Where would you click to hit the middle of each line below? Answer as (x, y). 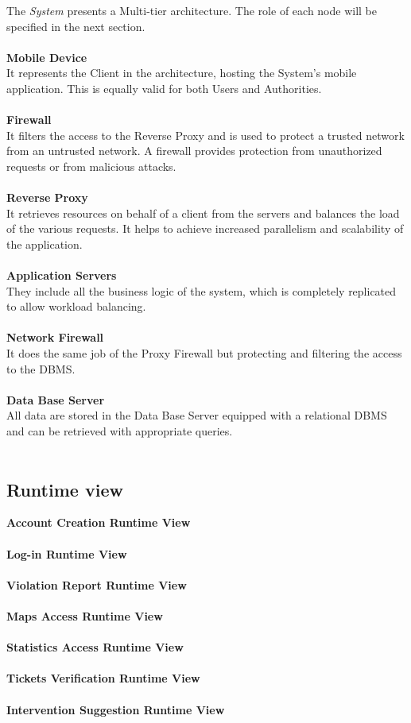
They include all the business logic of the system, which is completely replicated (202, 290)
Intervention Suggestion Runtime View (116, 709)
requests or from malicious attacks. (91, 166)
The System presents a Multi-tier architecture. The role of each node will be (192, 10)
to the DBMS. (41, 368)
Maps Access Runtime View (85, 615)
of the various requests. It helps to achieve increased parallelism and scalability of (205, 228)
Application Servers (62, 275)
